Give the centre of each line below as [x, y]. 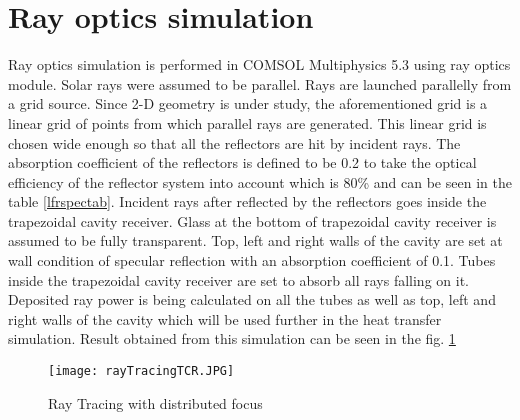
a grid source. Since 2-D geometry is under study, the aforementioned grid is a [248, 103]
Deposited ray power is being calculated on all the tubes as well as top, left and [252, 299]
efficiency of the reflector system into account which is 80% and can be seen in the [260, 181]
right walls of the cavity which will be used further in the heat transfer [225, 318]
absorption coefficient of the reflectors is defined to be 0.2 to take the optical [242, 162]
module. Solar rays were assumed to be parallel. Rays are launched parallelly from [260, 83]
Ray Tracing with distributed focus [155, 402]
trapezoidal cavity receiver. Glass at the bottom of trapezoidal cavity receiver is [252, 220]
